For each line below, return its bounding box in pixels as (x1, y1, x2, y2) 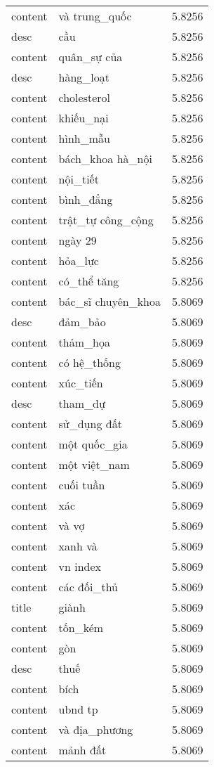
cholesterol (58, 89, 111, 105)
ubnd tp (58, 701, 98, 717)
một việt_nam (58, 456, 130, 472)
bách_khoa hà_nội (58, 150, 152, 167)
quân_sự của (58, 49, 123, 65)
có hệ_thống (58, 354, 121, 370)
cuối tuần (58, 477, 105, 493)
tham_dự (58, 395, 105, 411)
